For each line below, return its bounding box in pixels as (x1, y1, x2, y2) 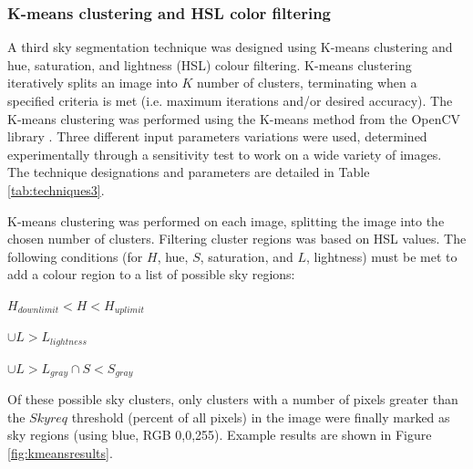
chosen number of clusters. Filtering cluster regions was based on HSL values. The (7, 229, 467, 248)
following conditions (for (7, 246, 143, 266)
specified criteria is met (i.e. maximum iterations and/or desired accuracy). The (7, 91, 453, 109)
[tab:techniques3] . (7, 180, 105, 199)
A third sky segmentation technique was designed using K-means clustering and (7, 37, 453, 57)
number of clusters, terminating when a (197, 73, 417, 92)
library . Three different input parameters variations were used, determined (7, 127, 427, 146)
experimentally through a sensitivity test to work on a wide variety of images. (7, 144, 442, 163)
